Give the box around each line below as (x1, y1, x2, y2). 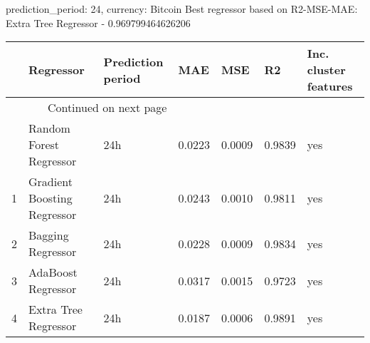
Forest (28, 136, 60, 153)
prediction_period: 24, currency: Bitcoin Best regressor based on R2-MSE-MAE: (6, 1, 358, 16)
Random (28, 120, 70, 137)
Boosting (28, 190, 73, 207)
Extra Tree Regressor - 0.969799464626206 (6, 15, 191, 30)
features (307, 78, 353, 95)
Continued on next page (47, 99, 167, 116)
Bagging (28, 227, 69, 244)
